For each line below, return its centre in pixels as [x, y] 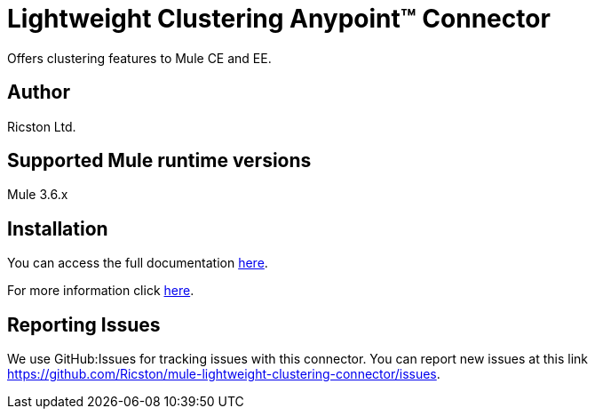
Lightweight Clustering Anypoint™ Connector [279, 19]
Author [39, 92]
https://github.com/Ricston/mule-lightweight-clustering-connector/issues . [224, 374]
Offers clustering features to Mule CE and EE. [139, 58]
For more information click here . [101, 291]
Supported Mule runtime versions [159, 161]
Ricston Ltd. [42, 126]
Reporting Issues [84, 324]
